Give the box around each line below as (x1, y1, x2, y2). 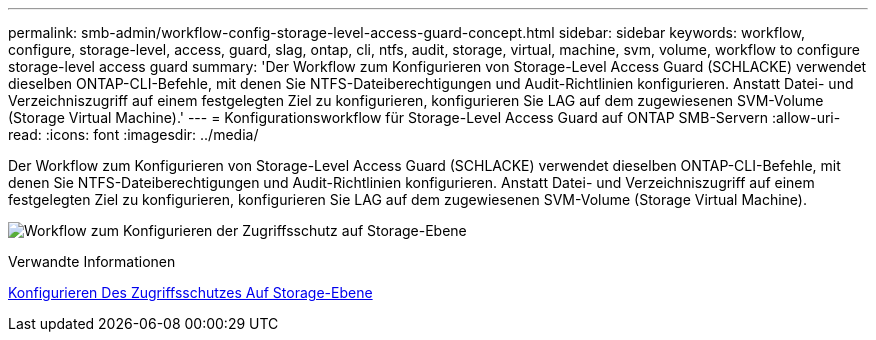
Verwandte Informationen (8, 253, 176, 270)
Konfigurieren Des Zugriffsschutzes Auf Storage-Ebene (8, 284, 373, 301)
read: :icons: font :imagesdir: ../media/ (8, 126, 259, 143)
